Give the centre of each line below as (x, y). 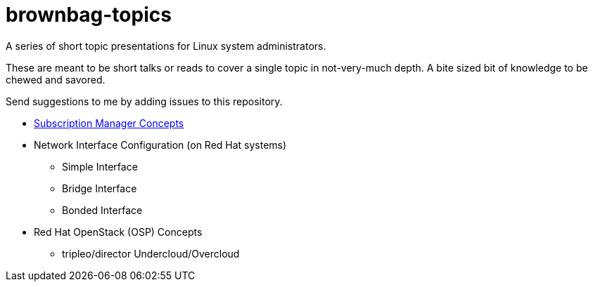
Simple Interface (100, 166)
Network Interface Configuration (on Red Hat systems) (160, 145)
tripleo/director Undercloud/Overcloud (151, 253)
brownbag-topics (89, 15)
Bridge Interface (100, 188)
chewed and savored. (56, 79)
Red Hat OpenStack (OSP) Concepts (118, 232)
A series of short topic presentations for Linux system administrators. (166, 46)
